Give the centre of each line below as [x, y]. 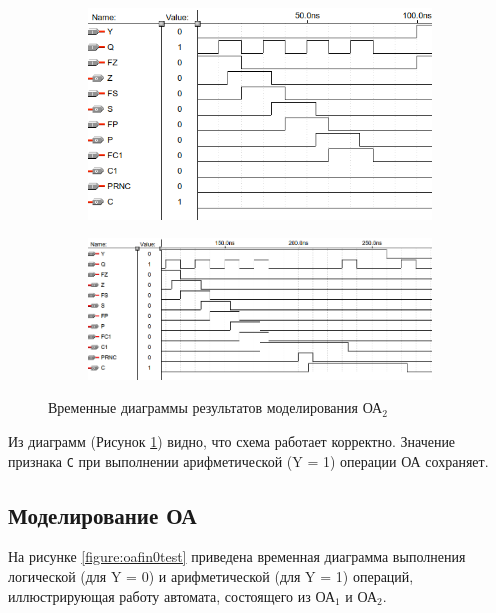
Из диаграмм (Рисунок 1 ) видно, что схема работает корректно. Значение [232, 440]
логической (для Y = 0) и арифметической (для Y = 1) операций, [211, 576]
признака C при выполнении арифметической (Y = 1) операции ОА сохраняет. [248, 460]
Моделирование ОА [102, 514]
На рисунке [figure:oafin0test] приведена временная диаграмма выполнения [237, 556]
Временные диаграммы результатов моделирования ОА [215, 407]
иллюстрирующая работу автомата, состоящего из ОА [171, 595]
